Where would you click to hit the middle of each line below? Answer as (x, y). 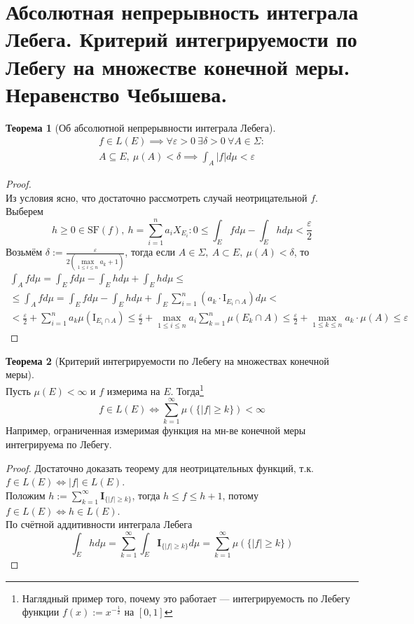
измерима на (133, 390)
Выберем (25, 211)
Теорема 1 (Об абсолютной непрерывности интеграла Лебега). (141, 127)
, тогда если (150, 252)
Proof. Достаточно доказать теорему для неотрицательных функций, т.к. (160, 467)
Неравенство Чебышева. (117, 93)
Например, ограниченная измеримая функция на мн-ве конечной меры (156, 430)
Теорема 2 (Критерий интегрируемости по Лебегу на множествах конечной (167, 360)
